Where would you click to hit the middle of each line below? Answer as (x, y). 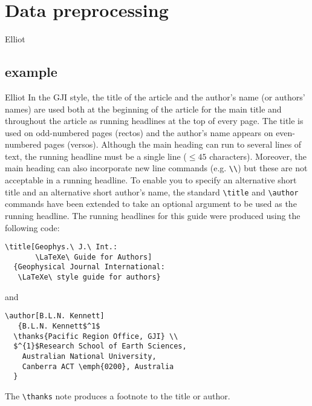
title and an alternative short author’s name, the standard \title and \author (152, 192)
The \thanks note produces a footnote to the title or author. (118, 395)
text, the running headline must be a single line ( (96, 156)
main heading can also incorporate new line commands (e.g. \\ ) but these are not (156, 168)
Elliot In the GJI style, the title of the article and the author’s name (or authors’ (155, 97)
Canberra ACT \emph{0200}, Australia (98, 366)
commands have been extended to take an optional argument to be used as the (151, 204)
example (31, 72)
